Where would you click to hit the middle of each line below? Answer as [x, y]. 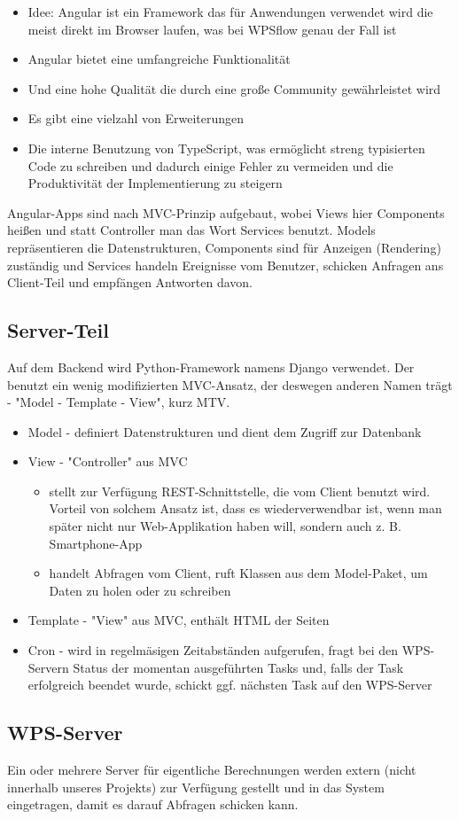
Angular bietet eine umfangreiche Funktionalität [159, 59]
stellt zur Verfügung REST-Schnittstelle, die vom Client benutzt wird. [240, 491]
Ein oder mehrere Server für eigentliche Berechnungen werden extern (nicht [212, 770]
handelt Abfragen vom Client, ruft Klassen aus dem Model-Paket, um [238, 573]
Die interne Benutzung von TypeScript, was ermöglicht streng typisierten [226, 148]
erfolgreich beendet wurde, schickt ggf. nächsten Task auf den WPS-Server [230, 685]
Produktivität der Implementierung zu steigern [155, 183]
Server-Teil [58, 330]
